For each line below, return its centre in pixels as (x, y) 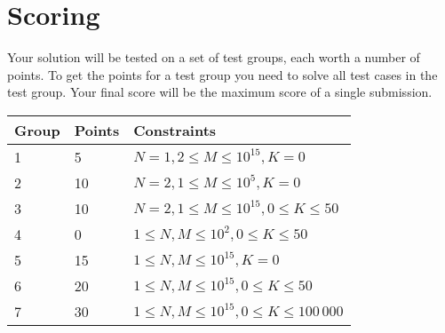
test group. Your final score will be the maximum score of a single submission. (220, 92)
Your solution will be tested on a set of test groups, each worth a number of (214, 57)
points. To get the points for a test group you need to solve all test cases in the (222, 74)
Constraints (175, 130)
